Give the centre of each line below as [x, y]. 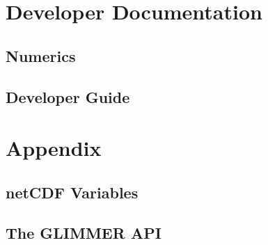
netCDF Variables [72, 192]
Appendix [54, 148]
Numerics [41, 55]
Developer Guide [68, 96]
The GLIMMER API [84, 233]
